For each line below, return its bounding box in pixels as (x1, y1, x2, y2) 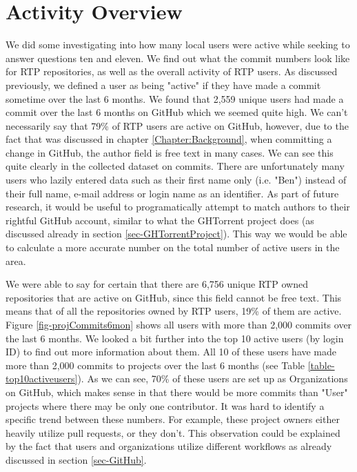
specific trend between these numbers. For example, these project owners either (6, 412, 340, 426)
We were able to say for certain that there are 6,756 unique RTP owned (6, 277, 308, 291)
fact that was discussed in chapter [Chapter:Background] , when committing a (6, 132, 332, 146)
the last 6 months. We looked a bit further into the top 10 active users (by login (6, 331, 344, 345)
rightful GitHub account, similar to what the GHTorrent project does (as (6, 213, 314, 227)
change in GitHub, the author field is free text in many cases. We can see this (6, 145, 334, 159)
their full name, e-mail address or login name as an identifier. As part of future (6, 186, 339, 200)
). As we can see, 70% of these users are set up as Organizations (77, 371, 348, 386)
